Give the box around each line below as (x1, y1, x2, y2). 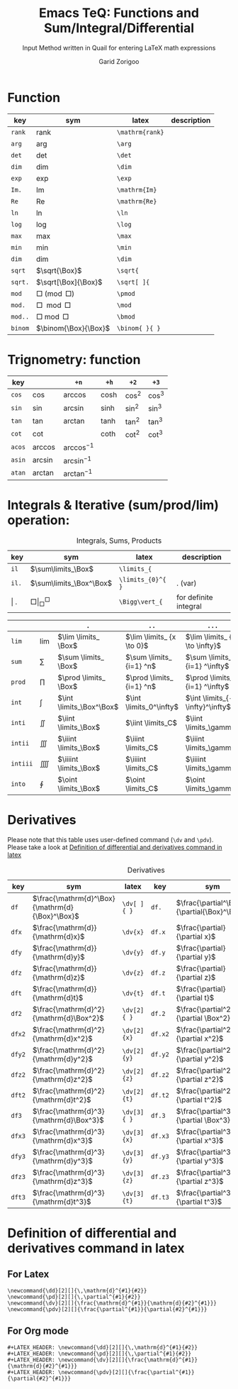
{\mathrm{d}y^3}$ (32, 1156, 93, 1166)
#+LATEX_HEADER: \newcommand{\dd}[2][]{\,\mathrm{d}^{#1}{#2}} (7, 1344, 198, 1351)
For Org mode (7, 1325, 69, 1337)
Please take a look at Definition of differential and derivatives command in (7, 843, 222, 851)
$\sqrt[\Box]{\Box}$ (35, 277, 103, 287)
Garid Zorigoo (98, 57, 140, 65)
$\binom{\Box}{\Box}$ (35, 323, 110, 333)
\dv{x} (122, 928, 144, 936)
